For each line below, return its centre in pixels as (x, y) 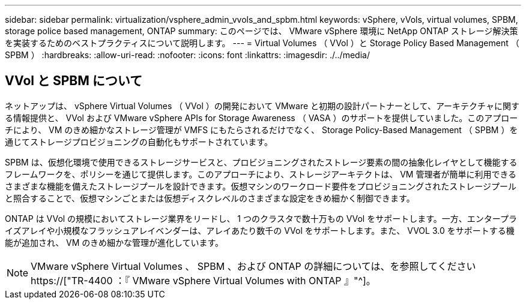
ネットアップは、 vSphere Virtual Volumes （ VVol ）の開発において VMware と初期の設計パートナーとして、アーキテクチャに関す (262, 106)
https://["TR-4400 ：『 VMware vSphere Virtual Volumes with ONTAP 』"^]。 (203, 280)
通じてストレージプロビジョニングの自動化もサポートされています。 (139, 142)
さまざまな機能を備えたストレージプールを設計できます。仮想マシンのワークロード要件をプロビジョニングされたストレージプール (261, 186)
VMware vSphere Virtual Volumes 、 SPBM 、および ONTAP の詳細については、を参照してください (253, 266)
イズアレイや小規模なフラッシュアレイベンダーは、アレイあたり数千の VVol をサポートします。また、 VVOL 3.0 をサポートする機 (260, 230)
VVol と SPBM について (74, 81)
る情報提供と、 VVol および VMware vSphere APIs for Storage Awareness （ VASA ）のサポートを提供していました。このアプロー (261, 118)
